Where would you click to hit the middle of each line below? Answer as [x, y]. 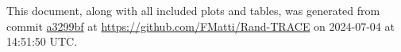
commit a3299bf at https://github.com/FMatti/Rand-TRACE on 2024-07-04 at [200, 26]
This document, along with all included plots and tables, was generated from [193, 10]
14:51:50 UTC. [42, 41]
